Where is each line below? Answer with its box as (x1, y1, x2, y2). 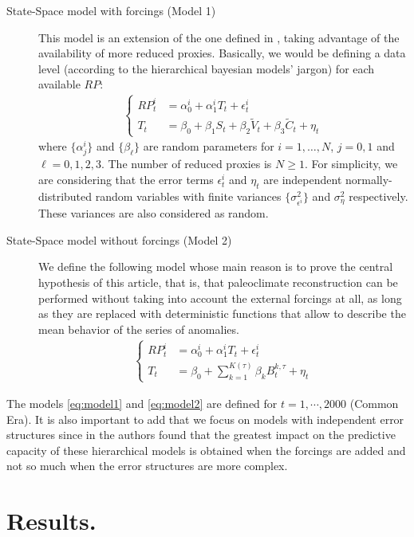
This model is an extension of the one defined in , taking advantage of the (38, 29, 400, 45)
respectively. (349, 187, 408, 204)
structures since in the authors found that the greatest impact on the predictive (6, 426, 396, 443)
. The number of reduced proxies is (101, 155, 272, 172)
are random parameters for (143, 138, 274, 155)
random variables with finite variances (95, 187, 282, 204)
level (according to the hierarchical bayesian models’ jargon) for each (38, 60, 375, 76)
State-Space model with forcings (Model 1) (6, 2, 216, 18)
